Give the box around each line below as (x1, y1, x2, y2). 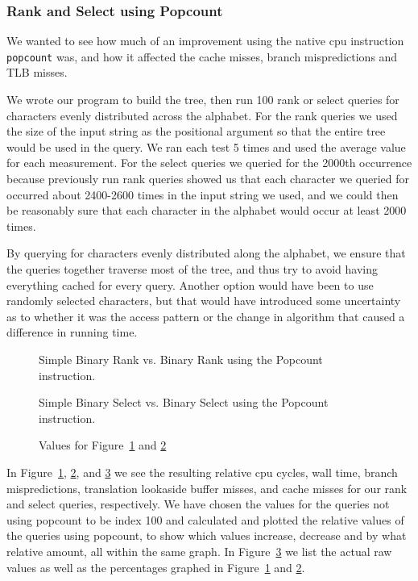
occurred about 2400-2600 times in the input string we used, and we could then (6, 186, 399, 203)
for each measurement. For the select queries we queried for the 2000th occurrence (6, 154, 412, 171)
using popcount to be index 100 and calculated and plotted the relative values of (6, 511, 404, 528)
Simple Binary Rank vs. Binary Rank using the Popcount (39, 350, 323, 367)
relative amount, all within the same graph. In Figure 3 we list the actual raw (6, 542, 392, 559)
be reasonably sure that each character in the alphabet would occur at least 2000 (6, 202, 407, 219)
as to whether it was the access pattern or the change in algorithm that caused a (6, 307, 405, 324)
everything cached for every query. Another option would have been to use (6, 276, 374, 293)
